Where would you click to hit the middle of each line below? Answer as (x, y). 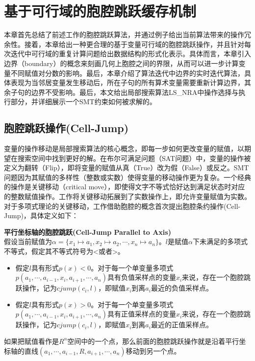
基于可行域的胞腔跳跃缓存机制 (100, 11)
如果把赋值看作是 (31, 341)
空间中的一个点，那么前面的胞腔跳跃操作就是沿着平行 (153, 341)
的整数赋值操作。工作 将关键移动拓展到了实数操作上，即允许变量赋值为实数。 (127, 196)
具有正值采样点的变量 (141, 314)
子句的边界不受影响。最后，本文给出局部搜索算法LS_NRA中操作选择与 (125, 92)
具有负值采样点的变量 (141, 277)
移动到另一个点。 (153, 350)
